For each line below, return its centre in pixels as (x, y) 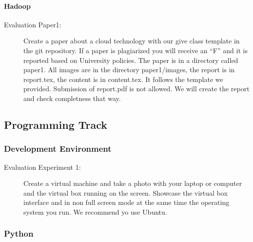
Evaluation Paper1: (33, 24)
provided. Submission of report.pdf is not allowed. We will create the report (136, 89)
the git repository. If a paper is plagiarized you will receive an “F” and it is (136, 50)
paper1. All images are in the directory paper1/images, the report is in (129, 70)
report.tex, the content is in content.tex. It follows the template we (123, 79)
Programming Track (56, 124)
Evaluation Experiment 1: (42, 167)
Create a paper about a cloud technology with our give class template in (132, 41)
